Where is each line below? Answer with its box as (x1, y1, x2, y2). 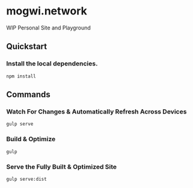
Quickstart (6, 41, 47, 52)
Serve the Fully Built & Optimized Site (6, 162, 117, 171)
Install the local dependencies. (6, 59, 98, 68)
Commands (6, 89, 51, 100)
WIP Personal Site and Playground (6, 24, 91, 31)
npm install (6, 73, 36, 79)
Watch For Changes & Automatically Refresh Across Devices (6, 107, 187, 115)
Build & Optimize (6, 135, 56, 144)
